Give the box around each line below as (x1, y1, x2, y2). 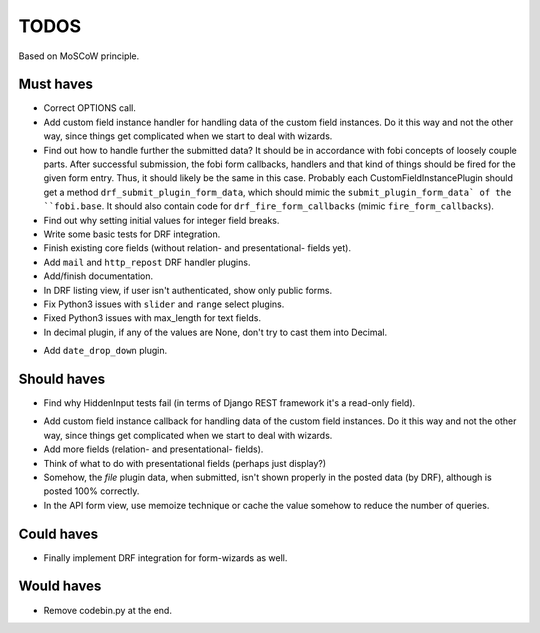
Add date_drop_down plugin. (43, 345, 168, 357)
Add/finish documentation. (43, 270, 154, 282)
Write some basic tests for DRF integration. (43, 228, 221, 240)
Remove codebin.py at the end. (43, 604, 172, 616)
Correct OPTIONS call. (43, 102, 137, 114)
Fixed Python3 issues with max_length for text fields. (43, 312, 262, 324)
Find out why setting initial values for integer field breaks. (43, 214, 280, 226)
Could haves (18, 525, 99, 542)
